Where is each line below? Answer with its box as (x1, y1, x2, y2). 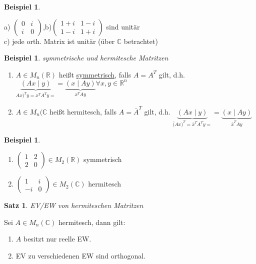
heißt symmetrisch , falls (58, 69, 131, 79)
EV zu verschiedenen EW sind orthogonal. (15, 250, 146, 260)
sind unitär (106, 21, 140, 31)
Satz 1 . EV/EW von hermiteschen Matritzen (4, 200, 143, 210)
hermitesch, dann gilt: (58, 216, 125, 227)
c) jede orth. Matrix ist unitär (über (4, 35, 115, 46)
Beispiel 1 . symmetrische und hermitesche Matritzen (4, 52, 168, 63)
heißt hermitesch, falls (49, 106, 117, 116)
